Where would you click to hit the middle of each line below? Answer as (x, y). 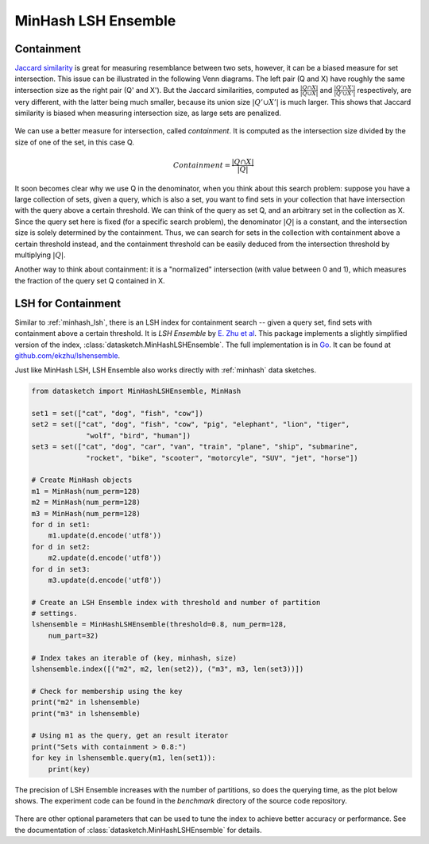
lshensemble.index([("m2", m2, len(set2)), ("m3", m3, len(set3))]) (168, 669)
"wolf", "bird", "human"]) (138, 435)
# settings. (55, 614)
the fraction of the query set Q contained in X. (90, 280)
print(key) (69, 769)
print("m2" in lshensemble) (86, 702)
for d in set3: (61, 569)
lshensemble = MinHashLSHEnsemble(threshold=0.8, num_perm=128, (159, 624)
